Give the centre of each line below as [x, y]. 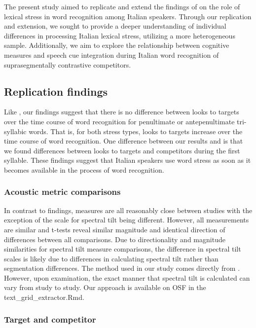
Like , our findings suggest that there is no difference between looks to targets [122, 112]
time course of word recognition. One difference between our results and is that [124, 141]
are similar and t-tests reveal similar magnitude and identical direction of [115, 229]
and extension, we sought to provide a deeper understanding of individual [115, 26]
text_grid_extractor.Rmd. [44, 297]
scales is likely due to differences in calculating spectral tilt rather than [111, 258]
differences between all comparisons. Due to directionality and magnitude [115, 239]
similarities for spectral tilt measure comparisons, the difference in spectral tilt [123, 249]
